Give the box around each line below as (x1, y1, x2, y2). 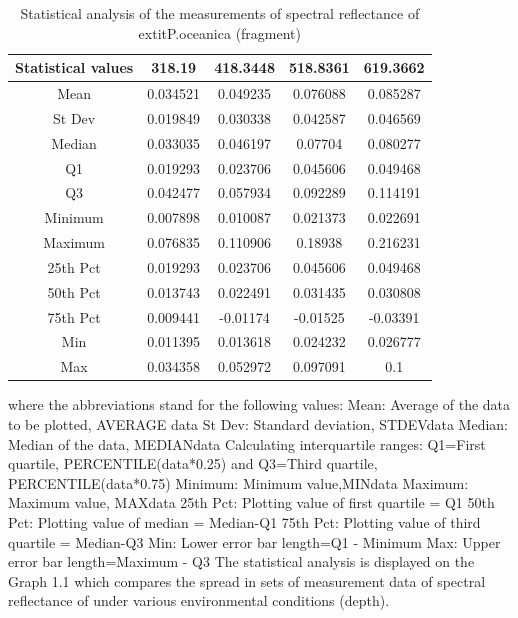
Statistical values (15, 57, 134, 78)
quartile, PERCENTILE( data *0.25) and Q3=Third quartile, (8, 453, 378, 474)
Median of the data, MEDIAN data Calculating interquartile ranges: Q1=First (8, 433, 486, 454)
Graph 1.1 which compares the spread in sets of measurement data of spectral (8, 570, 486, 591)
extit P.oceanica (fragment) (138, 22, 302, 43)
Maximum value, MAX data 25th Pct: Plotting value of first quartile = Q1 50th (8, 492, 495, 513)
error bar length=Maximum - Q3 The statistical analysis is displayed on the (8, 551, 475, 572)
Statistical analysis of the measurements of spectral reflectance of (20, 3, 420, 23)
